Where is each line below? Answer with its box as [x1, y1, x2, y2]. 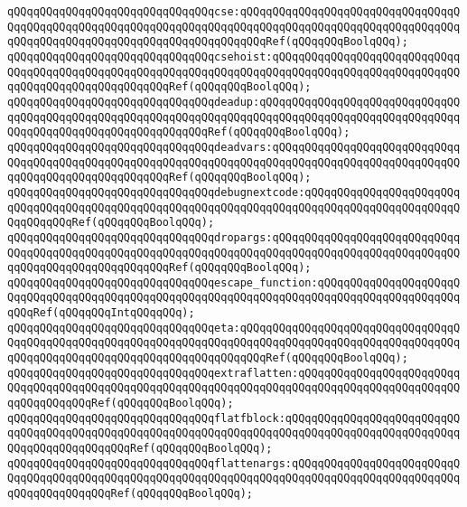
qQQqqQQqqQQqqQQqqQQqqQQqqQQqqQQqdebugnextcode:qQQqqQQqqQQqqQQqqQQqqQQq [7, 185, 461, 199]
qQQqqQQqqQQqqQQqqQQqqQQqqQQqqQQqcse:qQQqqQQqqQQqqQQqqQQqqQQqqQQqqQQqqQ [7, 5, 461, 18]
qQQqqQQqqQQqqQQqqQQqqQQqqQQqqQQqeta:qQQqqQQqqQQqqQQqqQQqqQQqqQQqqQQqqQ [7, 321, 461, 334]
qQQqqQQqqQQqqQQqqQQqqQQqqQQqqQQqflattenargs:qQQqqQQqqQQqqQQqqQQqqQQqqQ [7, 456, 461, 470]
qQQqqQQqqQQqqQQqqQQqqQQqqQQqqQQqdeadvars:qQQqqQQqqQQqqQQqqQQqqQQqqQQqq [7, 140, 461, 154]
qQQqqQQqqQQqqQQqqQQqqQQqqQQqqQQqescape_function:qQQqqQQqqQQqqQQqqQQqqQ [7, 276, 461, 289]
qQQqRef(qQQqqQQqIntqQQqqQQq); [7, 306, 195, 320]
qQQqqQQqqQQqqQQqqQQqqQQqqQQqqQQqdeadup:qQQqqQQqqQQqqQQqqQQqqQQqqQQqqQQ [7, 95, 461, 108]
